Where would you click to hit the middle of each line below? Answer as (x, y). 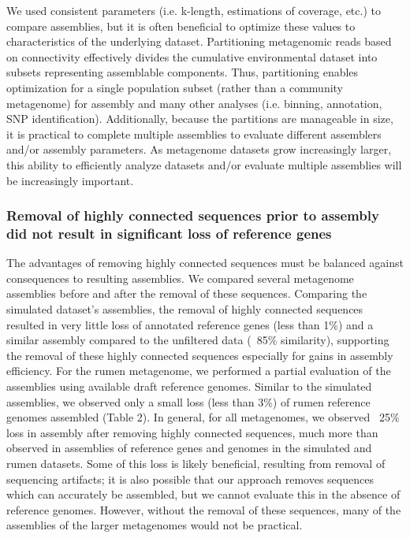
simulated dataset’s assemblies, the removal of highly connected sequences (185, 309)
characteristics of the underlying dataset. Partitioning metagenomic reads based (199, 41)
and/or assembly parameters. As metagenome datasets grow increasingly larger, (199, 149)
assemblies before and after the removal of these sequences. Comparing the (187, 293)
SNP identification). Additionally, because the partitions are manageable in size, (200, 119)
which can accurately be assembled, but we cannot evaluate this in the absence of (203, 494)
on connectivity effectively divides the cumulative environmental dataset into (192, 56)
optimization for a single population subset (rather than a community (175, 87)
